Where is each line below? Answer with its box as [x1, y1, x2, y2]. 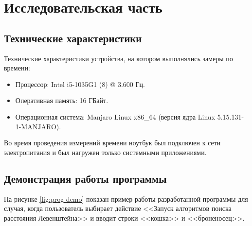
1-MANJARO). [15, 121, 61, 131]
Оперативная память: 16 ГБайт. [15, 95, 108, 105]
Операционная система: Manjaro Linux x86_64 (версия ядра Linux [15, 111, 216, 122]
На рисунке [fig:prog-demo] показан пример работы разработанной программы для [4, 193, 248, 204]
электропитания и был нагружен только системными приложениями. [4, 147, 207, 157]
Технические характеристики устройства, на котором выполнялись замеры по [4, 53, 233, 63]
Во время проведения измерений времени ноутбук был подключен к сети [4, 138, 221, 148]
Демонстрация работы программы [4, 171, 167, 186]
